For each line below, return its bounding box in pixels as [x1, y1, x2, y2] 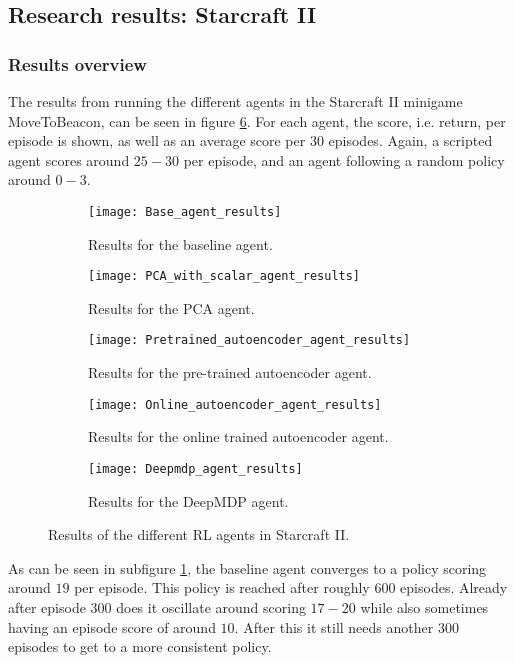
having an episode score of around [8, 616, 216, 637]
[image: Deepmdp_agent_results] [88, 461, 303, 476]
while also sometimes [360, 597, 489, 617]
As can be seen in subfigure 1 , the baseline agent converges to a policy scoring [8, 557, 487, 578]
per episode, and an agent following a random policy [183, 149, 505, 170]
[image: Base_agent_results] [88, 204, 282, 219]
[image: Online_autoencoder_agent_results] [88, 397, 382, 412]
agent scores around [8, 149, 130, 170]
